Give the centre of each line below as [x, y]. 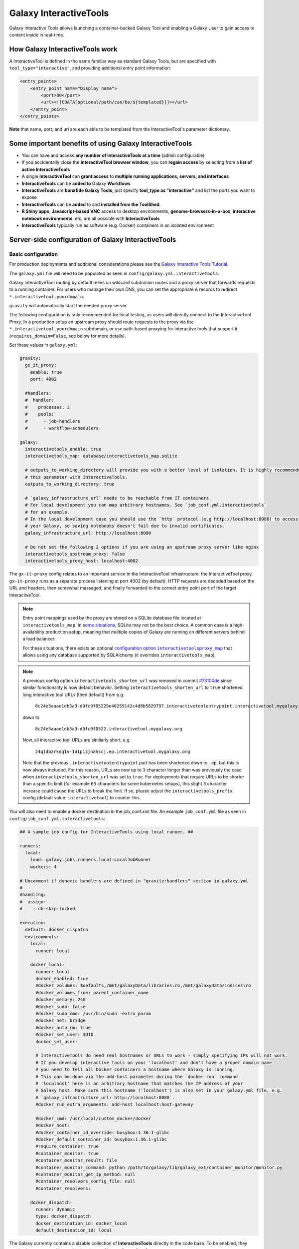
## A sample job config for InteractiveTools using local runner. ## [106, 832]
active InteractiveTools [46, 169]
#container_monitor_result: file [76, 1161]
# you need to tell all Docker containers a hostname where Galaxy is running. [135, 1070]
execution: [33, 923]
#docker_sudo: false [61, 1006]
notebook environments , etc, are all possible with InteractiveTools [91, 218]
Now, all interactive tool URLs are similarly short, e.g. [77, 740]
